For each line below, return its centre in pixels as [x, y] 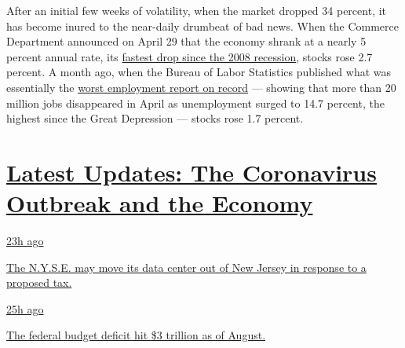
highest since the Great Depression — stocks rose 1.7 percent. [155, 118]
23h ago [25, 241]
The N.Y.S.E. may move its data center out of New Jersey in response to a [186, 267]
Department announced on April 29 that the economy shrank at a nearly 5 [186, 41]
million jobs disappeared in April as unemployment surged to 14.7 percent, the [195, 103]
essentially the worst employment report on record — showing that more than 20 [201, 87]
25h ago [25, 308]
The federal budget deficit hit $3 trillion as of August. [136, 335]
